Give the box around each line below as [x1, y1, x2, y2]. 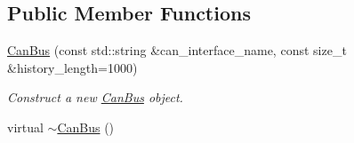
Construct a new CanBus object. [7, 88, 183, 107]
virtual [7, 117, 44, 136]
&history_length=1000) [7, 58, 138, 76]
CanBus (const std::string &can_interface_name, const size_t [7, 41, 347, 60]
